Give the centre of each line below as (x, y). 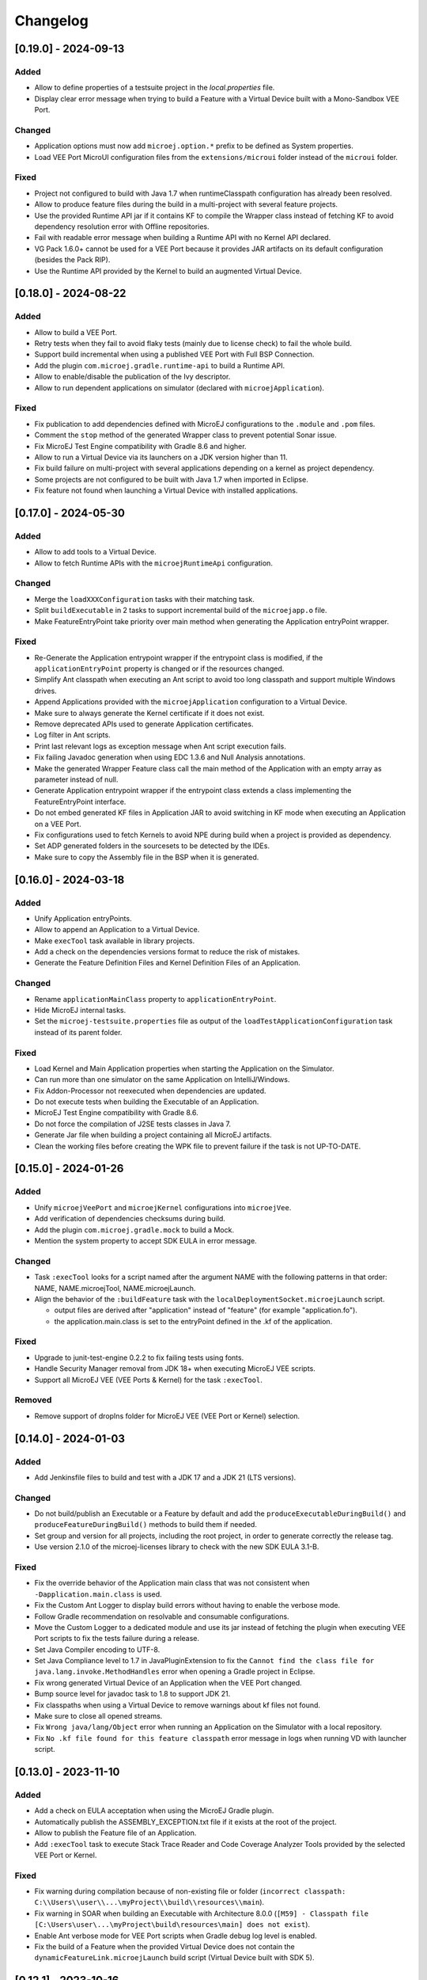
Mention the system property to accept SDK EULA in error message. (145, 1240)
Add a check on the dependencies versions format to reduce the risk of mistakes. (167, 952)
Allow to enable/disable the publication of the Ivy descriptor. (132, 377)
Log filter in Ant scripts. (72, 735)
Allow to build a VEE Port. (76, 332)
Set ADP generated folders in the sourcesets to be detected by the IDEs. (152, 846)
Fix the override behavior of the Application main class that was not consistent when (172, 1583)
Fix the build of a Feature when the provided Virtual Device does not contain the (165, 1947)
